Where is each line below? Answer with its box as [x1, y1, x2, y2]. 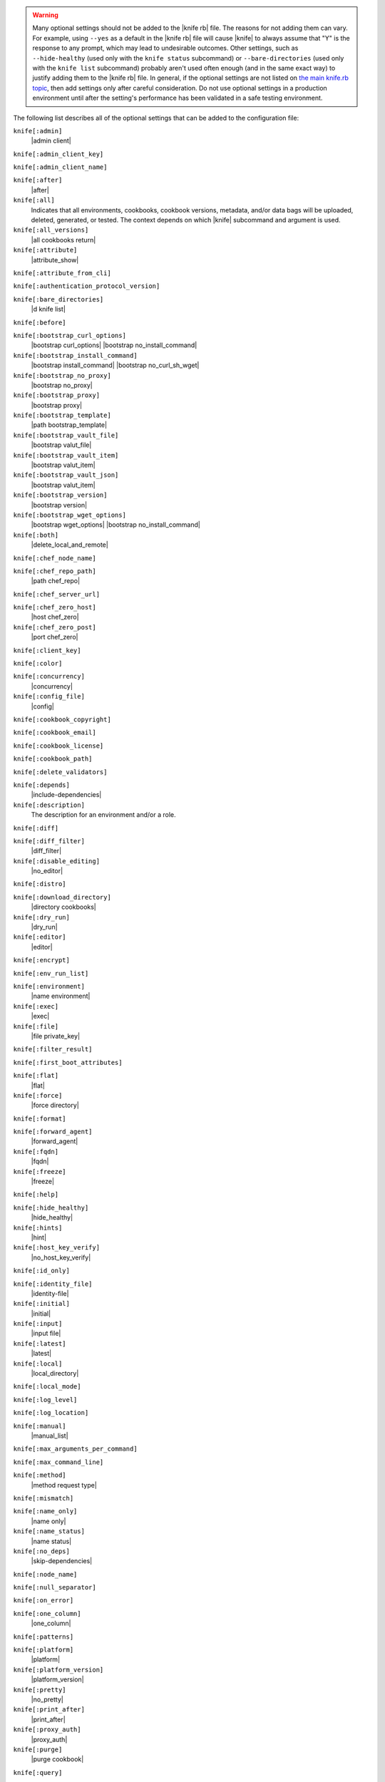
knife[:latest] [13, 1339, 67, 1347]
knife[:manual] [13, 1422, 67, 1430]
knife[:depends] [13, 781, 71, 789]
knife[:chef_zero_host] [13, 603, 96, 612]
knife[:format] [13, 1114, 67, 1123]
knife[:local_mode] [13, 1383, 81, 1391]
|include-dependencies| [31, 790, 102, 799]
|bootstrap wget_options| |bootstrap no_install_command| [31, 520, 201, 529]
